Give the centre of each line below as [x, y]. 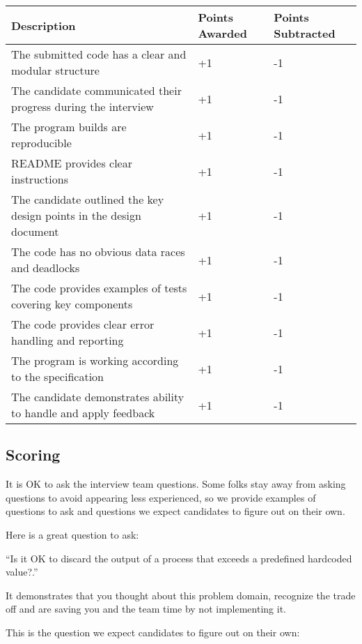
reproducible [41, 143]
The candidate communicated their [96, 90]
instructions [40, 179]
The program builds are [69, 127]
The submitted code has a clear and [99, 54]
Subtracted [305, 33]
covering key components [72, 304]
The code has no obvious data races [98, 252]
